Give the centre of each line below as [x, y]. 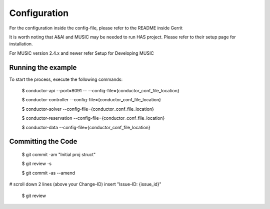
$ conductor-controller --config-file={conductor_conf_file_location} [91, 100]
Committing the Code [43, 141]
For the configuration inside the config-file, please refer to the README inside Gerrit [96, 28]
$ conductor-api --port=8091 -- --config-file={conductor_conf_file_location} [100, 91]
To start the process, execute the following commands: [66, 79]
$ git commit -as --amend [48, 173]
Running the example [43, 67]
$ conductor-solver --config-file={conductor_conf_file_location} [88, 109]
